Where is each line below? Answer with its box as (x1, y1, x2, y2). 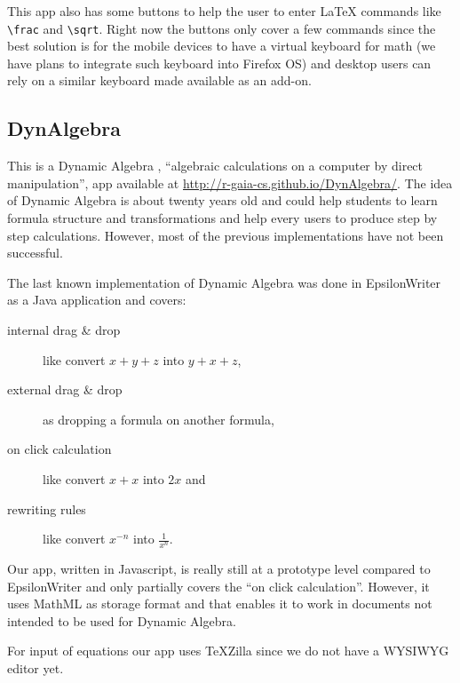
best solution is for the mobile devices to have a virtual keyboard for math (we (7, 36, 436, 55)
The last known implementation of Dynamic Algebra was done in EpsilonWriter (7, 273, 441, 291)
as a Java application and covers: (7, 290, 186, 309)
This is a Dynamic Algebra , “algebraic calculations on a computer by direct (7, 156, 424, 175)
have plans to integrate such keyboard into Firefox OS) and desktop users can (7, 53, 432, 72)
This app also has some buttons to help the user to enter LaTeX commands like (7, 2, 441, 20)
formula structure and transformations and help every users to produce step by (7, 209, 438, 227)
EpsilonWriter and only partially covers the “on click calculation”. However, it (7, 576, 430, 595)
